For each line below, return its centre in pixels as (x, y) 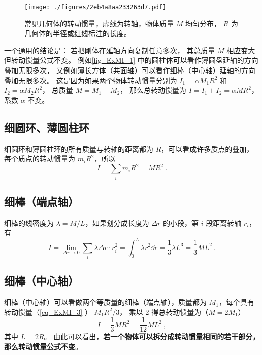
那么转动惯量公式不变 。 (43, 346)
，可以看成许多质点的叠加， (207, 148)
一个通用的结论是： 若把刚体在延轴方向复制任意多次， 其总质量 (110, 50)
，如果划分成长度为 (117, 222)
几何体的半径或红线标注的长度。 (78, 33)
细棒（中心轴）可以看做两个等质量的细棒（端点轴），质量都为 (105, 302)
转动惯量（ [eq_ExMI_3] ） (48, 312)
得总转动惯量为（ (180, 312)
